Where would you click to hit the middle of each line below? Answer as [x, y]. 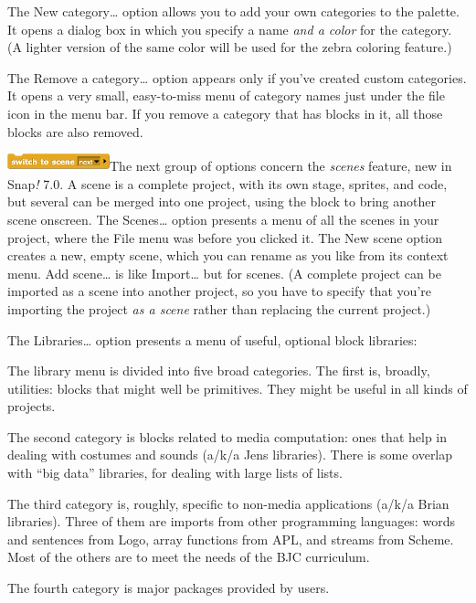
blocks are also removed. [75, 131]
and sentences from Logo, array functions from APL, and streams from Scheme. [231, 539]
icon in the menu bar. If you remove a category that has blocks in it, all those [225, 113]
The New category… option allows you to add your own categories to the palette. [233, 11]
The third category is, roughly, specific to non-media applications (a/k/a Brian [228, 503]
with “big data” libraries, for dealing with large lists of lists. [175, 473]
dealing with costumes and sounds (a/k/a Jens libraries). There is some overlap [230, 455]
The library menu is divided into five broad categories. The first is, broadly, [219, 370]
